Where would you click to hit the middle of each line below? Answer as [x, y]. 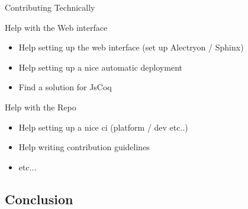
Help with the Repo [41, 107]
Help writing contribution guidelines [84, 147]
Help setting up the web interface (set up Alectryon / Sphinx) [131, 47]
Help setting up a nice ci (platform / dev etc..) [103, 127]
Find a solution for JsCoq [65, 87]
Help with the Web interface [56, 27]
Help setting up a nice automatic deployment [100, 67]
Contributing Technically [50, 7]
